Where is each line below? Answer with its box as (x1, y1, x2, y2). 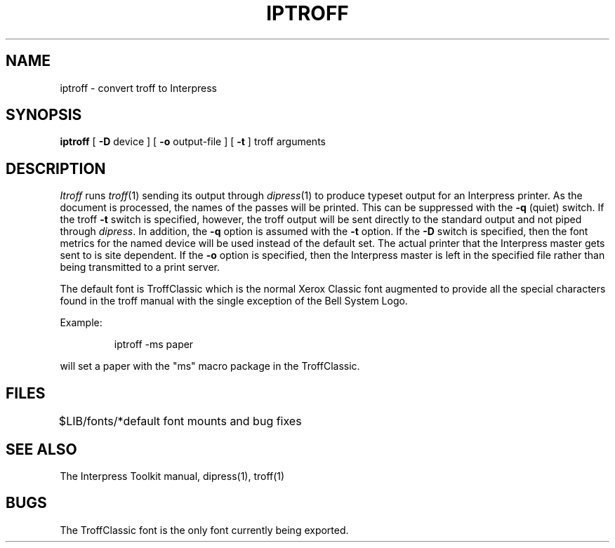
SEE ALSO (6, 440, 77, 458)
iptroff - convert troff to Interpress (60, 81, 217, 94)
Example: (60, 316, 102, 329)
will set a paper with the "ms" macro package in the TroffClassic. (60, 360, 360, 373)
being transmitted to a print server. (60, 261, 220, 274)
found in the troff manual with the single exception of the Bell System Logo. (60, 295, 408, 307)
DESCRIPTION (6, 159, 106, 178)
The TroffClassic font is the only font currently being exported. (60, 523, 349, 536)
